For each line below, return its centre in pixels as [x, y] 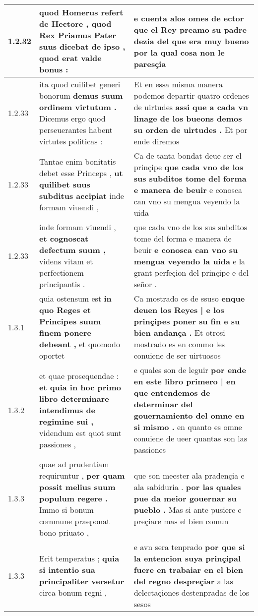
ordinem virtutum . [78, 107]
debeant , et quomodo [80, 344]
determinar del [163, 404]
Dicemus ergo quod [72, 118]
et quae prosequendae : [79, 375]
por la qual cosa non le [179, 52]
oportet [52, 355]
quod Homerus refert [81, 12]
